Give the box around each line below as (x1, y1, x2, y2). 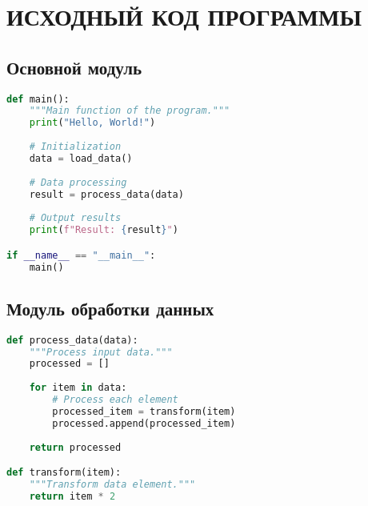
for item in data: (29, 382, 127, 394)
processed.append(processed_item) (52, 417, 236, 429)
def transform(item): (6, 467, 122, 479)
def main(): (6, 93, 70, 105)
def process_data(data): (6, 334, 138, 346)
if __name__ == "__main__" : (6, 249, 156, 261)
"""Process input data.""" (29, 346, 173, 358)
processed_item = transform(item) (52, 405, 236, 417)
